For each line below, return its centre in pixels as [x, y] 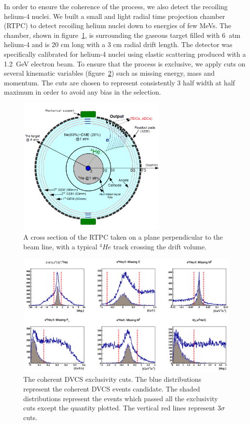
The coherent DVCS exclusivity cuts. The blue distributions [112, 379]
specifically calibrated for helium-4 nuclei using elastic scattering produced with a [125, 54]
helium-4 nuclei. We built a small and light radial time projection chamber [115, 16]
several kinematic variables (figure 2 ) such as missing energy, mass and [109, 73]
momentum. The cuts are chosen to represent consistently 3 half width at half [119, 82]
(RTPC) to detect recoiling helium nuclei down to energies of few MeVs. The [118, 25]
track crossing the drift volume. [160, 247]
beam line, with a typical [60, 247]
